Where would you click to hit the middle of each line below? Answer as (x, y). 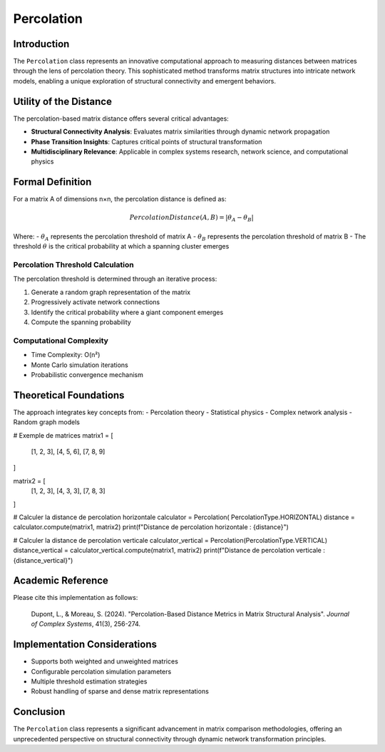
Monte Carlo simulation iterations (79, 365)
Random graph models (46, 422)
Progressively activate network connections (96, 302)
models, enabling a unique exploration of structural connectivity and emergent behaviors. (144, 81)
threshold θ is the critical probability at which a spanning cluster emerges (121, 246)
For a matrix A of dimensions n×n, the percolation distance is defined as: (120, 199)
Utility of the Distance (62, 101)
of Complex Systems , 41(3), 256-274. (86, 624)
